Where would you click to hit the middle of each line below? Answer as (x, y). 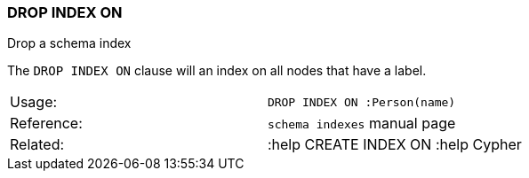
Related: (37, 145)
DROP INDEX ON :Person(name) (361, 102)
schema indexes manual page (361, 124)
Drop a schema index (69, 43)
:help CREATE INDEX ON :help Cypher (394, 145)
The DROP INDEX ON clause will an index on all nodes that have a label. (217, 71)
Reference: (46, 124)
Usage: (34, 102)
